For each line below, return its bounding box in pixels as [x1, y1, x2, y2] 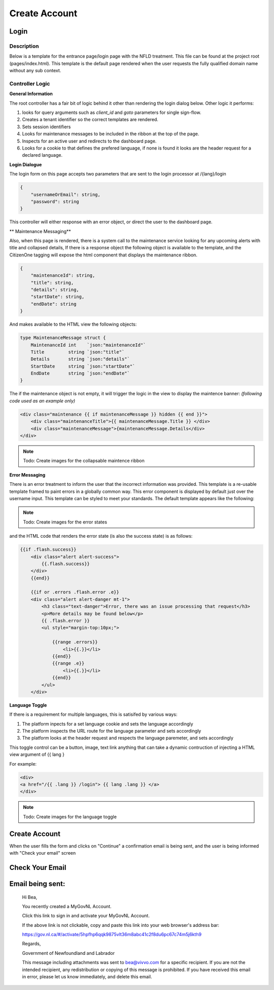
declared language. [22, 152, 63, 158]
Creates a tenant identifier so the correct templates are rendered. [22, 117, 158, 123]
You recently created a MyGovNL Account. [22, 903, 112, 909]
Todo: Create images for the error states [23, 519, 108, 525]
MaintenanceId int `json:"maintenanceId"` [30, 342, 146, 348]
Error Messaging [9, 472, 46, 478]
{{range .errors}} [52, 639, 98, 645]
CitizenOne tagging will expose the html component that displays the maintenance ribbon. [9, 252, 198, 258]
